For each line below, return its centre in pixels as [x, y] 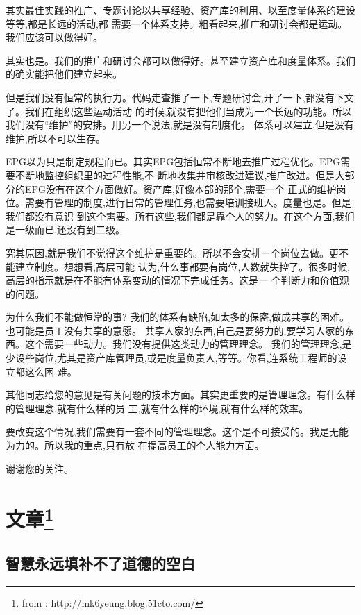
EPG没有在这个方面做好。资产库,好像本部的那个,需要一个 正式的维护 [180, 188]
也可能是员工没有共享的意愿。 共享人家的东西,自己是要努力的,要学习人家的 [175, 330]
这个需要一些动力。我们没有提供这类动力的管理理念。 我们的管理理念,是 [188, 344]
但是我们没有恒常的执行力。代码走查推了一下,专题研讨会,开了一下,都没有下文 [180, 97]
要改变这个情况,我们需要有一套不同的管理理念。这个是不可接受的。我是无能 [177, 431]
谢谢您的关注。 [40, 468]
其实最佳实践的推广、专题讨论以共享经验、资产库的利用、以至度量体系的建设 [180, 10]
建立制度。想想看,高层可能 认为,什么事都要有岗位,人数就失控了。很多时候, [183, 266]
